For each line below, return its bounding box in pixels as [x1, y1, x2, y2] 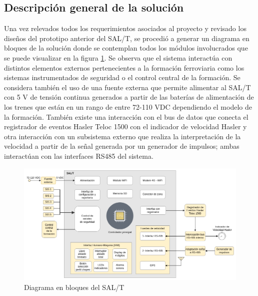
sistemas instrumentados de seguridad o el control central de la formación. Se [4, 72, 240, 83]
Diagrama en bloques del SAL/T [24, 281, 124, 292]
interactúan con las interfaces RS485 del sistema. [4, 150, 153, 161]
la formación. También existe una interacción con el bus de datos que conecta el [4, 111, 248, 122]
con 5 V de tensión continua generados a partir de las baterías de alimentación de [4, 92, 254, 102]
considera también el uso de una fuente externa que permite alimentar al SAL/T [4, 82, 251, 92]
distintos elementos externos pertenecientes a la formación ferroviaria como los [4, 62, 244, 73]
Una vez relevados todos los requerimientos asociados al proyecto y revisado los [4, 23, 246, 34]
